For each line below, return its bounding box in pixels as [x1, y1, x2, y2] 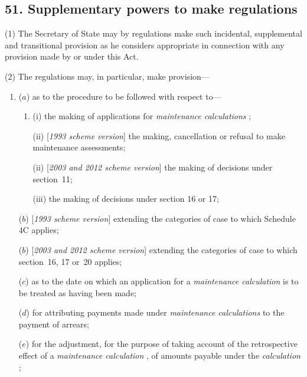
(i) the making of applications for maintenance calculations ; [32, 110, 252, 122]
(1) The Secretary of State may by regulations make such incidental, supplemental [5, 27, 302, 40]
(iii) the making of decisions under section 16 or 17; [32, 192, 219, 205]
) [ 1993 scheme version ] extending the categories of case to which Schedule [25, 212, 296, 224]
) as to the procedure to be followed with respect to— [26, 90, 221, 102]
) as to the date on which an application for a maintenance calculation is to [25, 275, 299, 287]
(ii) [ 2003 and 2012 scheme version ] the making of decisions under [32, 160, 273, 173]
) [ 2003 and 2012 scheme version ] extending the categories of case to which [25, 243, 298, 255]
